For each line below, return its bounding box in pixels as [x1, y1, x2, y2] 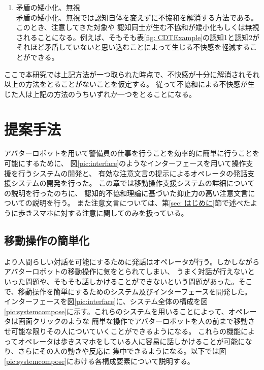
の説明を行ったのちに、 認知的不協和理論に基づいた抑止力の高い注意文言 [4, 187, 248, 198]
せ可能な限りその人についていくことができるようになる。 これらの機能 [4, 325, 241, 336]
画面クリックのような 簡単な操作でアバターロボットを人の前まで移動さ [18, 316, 255, 326]
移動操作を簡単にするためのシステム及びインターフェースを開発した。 [18, 286, 252, 296]
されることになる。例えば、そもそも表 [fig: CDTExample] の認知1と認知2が [16, 31, 260, 42]
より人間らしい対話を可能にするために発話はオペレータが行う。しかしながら [4, 256, 260, 266]
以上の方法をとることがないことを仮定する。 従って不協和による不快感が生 [4, 79, 255, 89]
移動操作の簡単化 [4, 232, 89, 248]
